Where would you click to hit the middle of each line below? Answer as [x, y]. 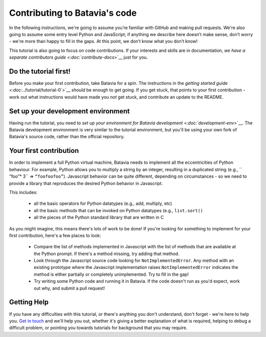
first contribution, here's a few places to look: [55, 235]
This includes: [23, 192]
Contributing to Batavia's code [73, 13]
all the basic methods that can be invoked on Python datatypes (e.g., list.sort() [118, 210]
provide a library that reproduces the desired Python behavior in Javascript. [86, 183]
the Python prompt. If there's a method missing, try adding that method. [107, 254]
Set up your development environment [69, 111]
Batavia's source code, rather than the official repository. [67, 137]
